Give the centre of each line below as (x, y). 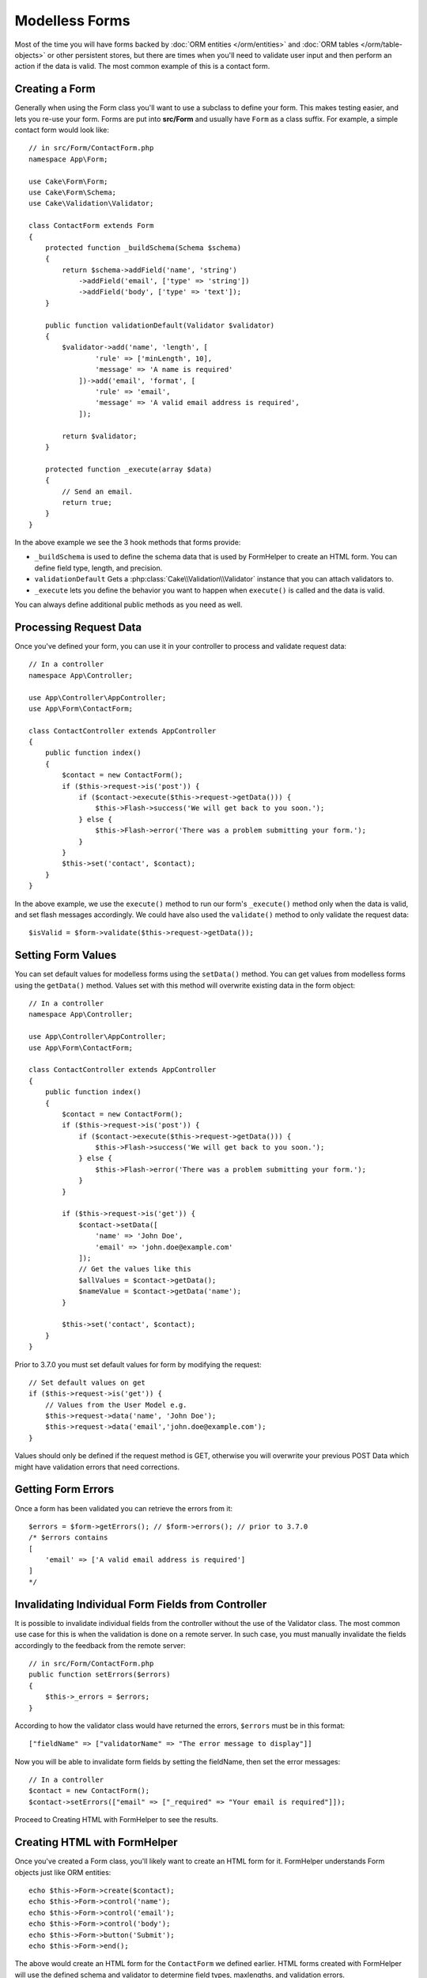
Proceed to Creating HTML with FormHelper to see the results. (117, 1820)
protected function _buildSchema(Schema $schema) (143, 248)
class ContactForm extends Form (91, 226)
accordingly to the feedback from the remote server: (100, 1645)
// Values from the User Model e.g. (116, 1405)
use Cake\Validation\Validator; (91, 203)
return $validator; (100, 436)
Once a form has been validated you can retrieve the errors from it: (124, 1508)
